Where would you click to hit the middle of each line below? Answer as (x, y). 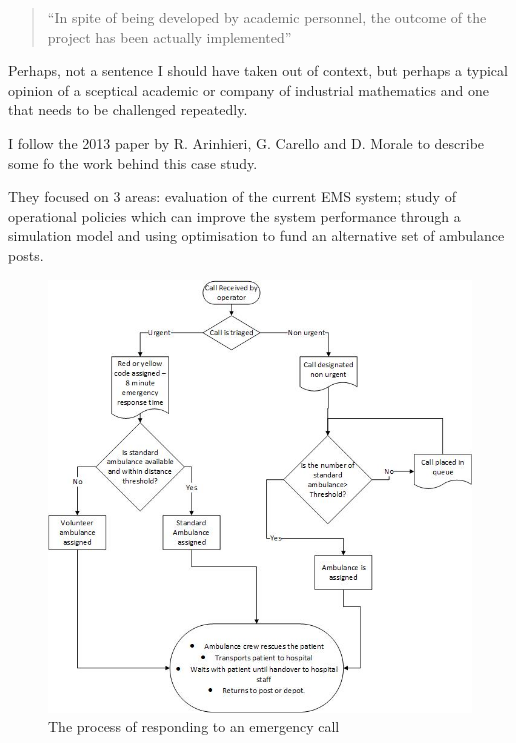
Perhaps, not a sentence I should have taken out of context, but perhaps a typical (258, 70)
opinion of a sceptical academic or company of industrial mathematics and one (248, 89)
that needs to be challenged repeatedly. (128, 109)
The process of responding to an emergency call (194, 726)
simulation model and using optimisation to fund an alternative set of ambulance (256, 235)
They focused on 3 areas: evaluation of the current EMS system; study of (232, 196)
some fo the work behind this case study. (133, 162)
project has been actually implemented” (169, 36)
